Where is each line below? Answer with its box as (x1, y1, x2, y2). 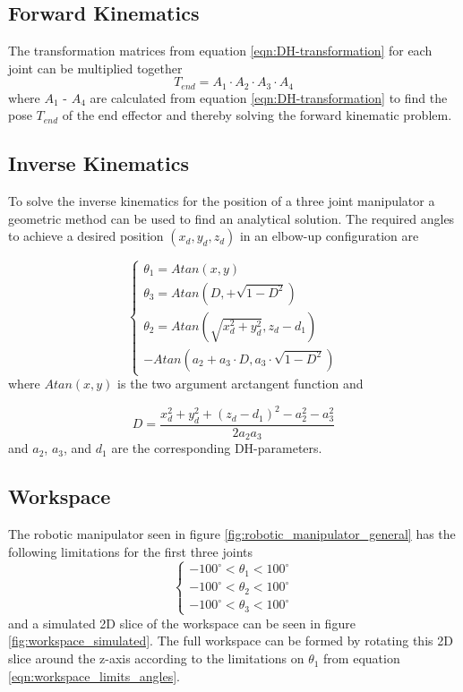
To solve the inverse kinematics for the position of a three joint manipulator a (8, 192, 435, 210)
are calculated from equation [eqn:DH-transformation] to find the (90, 88, 448, 107)
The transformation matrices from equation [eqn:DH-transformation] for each (8, 41, 433, 60)
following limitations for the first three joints (8, 542, 253, 560)
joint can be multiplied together (8, 58, 183, 77)
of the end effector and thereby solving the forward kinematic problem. (62, 106, 452, 124)
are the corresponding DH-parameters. (111, 439, 322, 457)
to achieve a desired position (8, 226, 164, 245)
